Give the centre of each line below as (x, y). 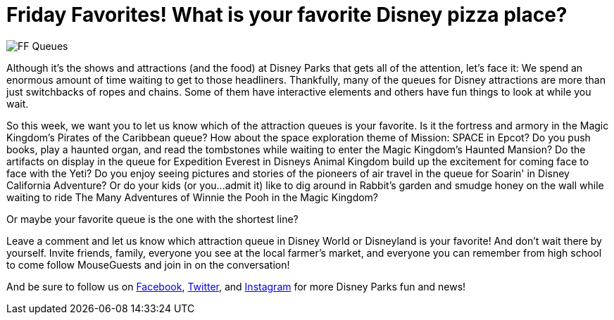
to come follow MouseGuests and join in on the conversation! (148, 264)
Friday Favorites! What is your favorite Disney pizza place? (287, 15)
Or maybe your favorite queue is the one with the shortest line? (152, 219)
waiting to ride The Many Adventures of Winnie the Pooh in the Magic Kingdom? (193, 197)
